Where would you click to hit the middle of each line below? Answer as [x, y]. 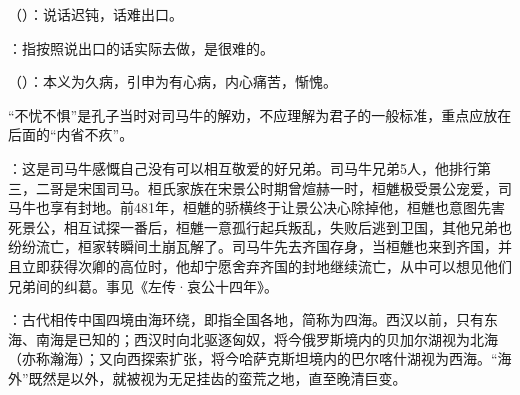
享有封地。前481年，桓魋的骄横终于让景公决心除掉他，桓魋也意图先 [270, 207]
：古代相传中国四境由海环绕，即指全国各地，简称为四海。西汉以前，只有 [246, 319]
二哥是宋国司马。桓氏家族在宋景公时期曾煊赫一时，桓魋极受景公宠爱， [266, 187]
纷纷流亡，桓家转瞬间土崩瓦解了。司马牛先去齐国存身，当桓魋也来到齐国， [253, 246]
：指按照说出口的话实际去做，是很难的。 [141, 47]
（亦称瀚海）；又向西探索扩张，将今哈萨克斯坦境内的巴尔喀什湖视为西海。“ [253, 358]
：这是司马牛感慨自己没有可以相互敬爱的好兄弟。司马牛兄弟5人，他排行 [242, 167]
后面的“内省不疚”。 [71, 134]
